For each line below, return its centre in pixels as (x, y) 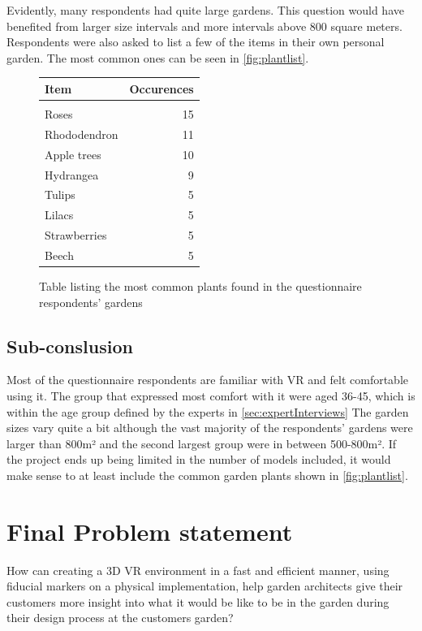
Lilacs (59, 215)
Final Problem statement (150, 531)
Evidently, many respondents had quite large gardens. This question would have (205, 10)
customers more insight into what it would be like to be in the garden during (198, 601)
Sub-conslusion (70, 346)
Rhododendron (82, 134)
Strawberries (76, 235)
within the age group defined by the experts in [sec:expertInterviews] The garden (208, 411)
